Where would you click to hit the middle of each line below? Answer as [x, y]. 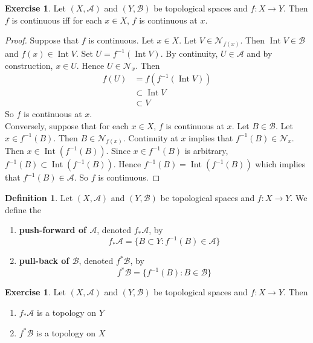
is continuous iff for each [57, 20]
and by [260, 53]
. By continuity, [189, 53]
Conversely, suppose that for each [67, 125]
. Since [118, 151]
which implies [280, 164]
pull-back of [44, 261]
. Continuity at [150, 137]
